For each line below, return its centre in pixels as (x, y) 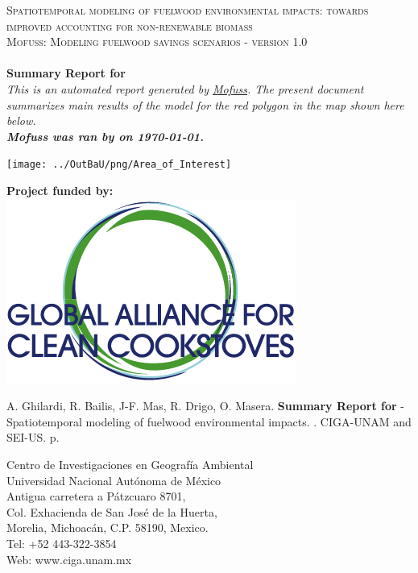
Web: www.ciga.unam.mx (69, 559)
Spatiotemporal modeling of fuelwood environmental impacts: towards (188, 10)
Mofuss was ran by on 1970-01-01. (106, 136)
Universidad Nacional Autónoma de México (114, 480)
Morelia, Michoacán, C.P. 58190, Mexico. (108, 527)
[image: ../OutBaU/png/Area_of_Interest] (119, 165)
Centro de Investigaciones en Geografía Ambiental (130, 464)
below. (21, 120)
